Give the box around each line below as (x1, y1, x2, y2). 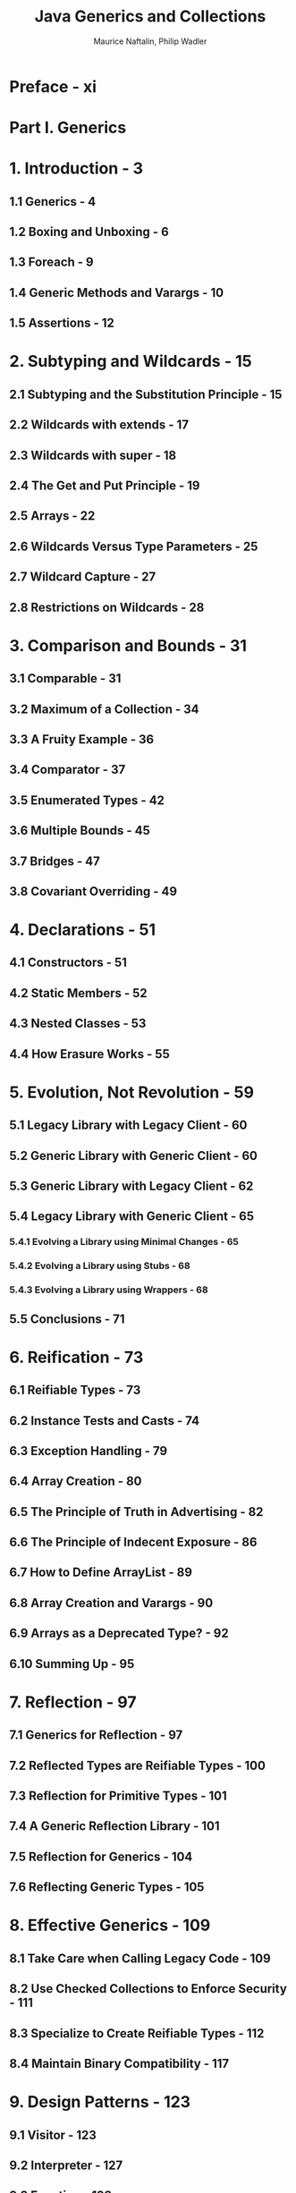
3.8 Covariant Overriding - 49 (9, 884, 177, 899)
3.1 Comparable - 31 (9, 671, 122, 686)
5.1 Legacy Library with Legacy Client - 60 (9, 1118, 248, 1133)
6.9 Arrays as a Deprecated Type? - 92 (9, 1626, 230, 1641)
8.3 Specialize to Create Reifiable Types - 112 (9, 2026, 265, 2041)
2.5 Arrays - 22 (9, 508, 96, 524)
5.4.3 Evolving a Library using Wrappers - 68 (9, 1283, 208, 1296)
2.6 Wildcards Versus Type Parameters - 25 (9, 538, 258, 554)
